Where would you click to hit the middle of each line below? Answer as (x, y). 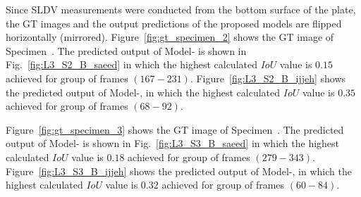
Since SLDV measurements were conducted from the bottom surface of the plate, (181, 9)
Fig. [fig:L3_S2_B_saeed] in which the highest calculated (131, 64)
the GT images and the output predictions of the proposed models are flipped (174, 23)
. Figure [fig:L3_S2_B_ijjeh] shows (268, 78)
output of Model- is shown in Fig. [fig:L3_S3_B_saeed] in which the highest (173, 143)
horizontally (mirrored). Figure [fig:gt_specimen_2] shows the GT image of (170, 37)
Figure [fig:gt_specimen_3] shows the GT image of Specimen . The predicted (175, 129)
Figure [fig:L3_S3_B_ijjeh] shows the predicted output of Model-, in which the (179, 171)
